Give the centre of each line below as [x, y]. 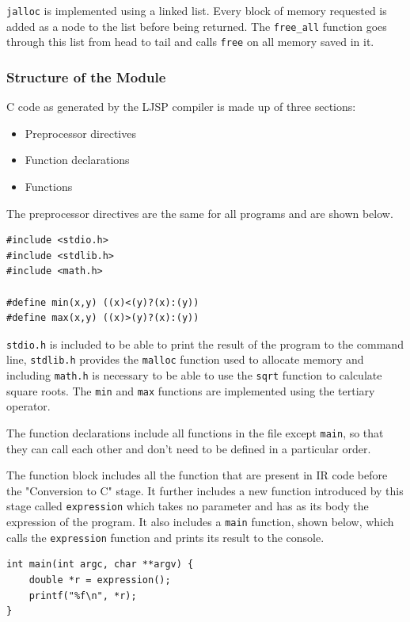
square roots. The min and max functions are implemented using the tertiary [191, 390]
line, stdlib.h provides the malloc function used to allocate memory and [185, 359]
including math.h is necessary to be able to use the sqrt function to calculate [194, 375]
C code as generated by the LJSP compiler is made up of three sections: [181, 107]
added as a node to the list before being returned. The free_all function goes [197, 26]
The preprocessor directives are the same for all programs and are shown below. [200, 213]
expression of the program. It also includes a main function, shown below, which [200, 522]
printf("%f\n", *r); [83, 595]
